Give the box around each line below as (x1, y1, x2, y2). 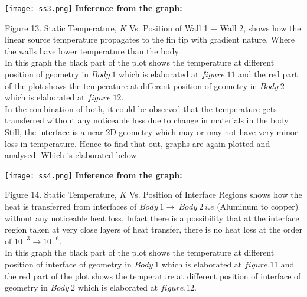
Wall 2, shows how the (220, 21, 301, 34)
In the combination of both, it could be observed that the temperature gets (5, 102, 277, 115)
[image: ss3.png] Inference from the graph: (5, 2, 182, 14)
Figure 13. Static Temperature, (5, 21, 117, 34)
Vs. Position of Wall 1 (129, 21, 208, 34)
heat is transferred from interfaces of (5, 200, 137, 213)
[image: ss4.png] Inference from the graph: (5, 168, 182, 181)
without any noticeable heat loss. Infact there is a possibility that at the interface (5, 211, 299, 224)
